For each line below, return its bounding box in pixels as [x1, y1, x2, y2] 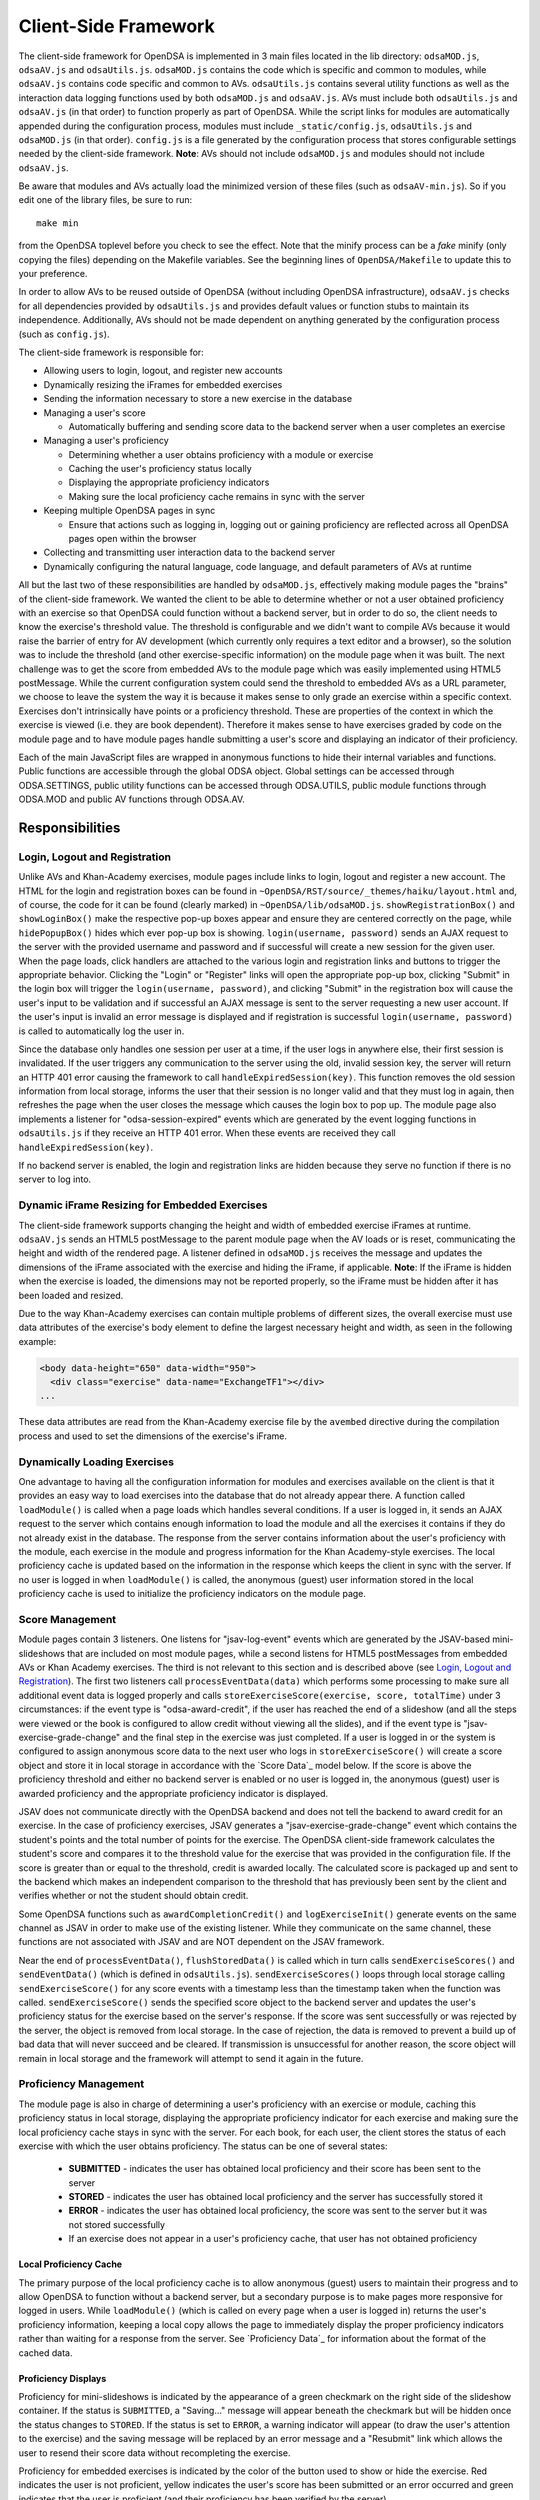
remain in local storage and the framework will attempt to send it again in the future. [18, 2052, 364, 2064]
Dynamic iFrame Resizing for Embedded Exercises [18, 1198, 268, 1212]
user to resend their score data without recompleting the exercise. [18, 2446, 291, 2459]
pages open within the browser [68, 533, 197, 545]
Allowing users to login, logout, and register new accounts [43, 365, 284, 377]
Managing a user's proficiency [43, 435, 169, 447]
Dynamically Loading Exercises [18, 1455, 175, 1469]
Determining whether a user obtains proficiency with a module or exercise [68, 448, 374, 460]
